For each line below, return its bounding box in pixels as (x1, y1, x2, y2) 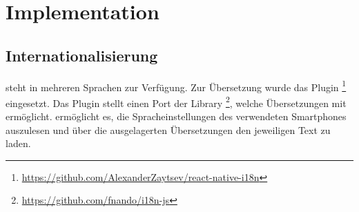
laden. (6, 136, 31, 151)
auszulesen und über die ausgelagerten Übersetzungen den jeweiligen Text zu (6, 122, 331, 137)
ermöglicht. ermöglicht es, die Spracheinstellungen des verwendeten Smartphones (6, 109, 347, 124)
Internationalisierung (6, 44, 158, 66)
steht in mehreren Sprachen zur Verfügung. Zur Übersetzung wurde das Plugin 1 (6, 77, 347, 94)
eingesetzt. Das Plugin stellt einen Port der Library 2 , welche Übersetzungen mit (6, 93, 347, 110)
